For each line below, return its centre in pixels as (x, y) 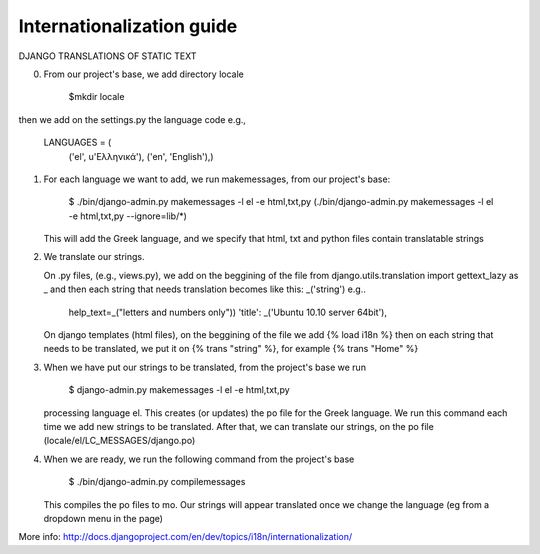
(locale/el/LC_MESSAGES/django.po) (119, 441)
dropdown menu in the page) (103, 518)
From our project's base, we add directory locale (143, 74)
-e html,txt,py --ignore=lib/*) (127, 216)
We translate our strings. (94, 257)
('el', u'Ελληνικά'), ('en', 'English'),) (141, 156)
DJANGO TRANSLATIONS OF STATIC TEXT (107, 56)
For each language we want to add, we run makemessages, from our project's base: (217, 179)
